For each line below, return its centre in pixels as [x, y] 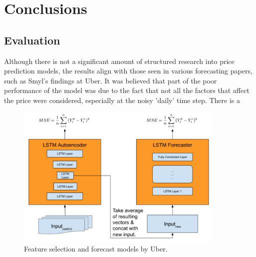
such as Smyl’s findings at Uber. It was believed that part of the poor [111, 80]
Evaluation [32, 40]
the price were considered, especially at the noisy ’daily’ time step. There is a [122, 100]
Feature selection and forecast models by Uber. [96, 248]
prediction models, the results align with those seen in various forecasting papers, [128, 71]
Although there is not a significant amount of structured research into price [119, 61]
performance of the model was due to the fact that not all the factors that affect [127, 90]
